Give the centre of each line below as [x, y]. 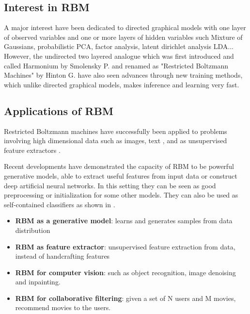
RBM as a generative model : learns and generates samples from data [124, 221]
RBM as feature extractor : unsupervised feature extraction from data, [125, 246]
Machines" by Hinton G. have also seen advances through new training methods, [123, 75]
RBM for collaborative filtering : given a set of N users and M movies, [125, 298]
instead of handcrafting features [62, 256]
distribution [33, 230]
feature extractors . [32, 150]
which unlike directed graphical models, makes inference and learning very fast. [122, 84]
